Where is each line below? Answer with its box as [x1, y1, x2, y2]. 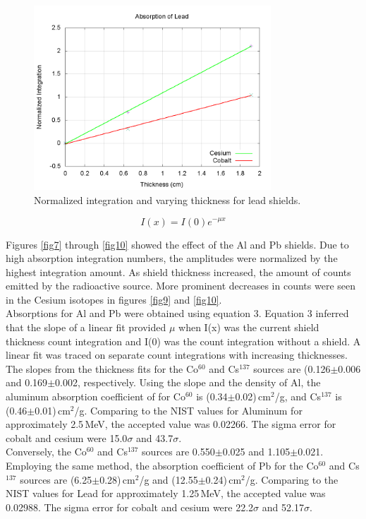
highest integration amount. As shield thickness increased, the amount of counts [6, 264, 351, 279]
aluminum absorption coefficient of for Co [6, 389, 185, 404]
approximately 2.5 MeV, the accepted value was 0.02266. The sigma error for [6, 417, 336, 431]
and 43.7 [136, 430, 173, 445]
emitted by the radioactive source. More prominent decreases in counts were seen [6, 278, 355, 293]
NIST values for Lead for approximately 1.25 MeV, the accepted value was [6, 486, 326, 501]
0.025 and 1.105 [222, 444, 291, 459]
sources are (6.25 [20, 472, 92, 487]
